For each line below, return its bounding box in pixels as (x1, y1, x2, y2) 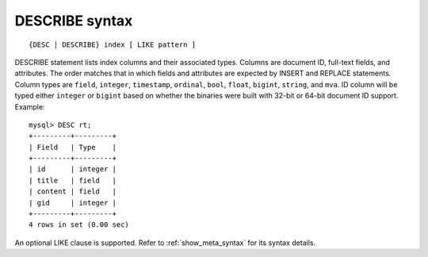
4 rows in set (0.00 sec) (29, 221, 130, 229)
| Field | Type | (29, 143, 117, 152)
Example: (14, 102, 45, 111)
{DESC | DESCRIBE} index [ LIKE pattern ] (29, 40, 197, 49)
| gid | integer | (29, 198, 117, 207)
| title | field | (29, 175, 117, 185)
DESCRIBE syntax (14, 12, 133, 29)
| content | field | (29, 187, 117, 196)
